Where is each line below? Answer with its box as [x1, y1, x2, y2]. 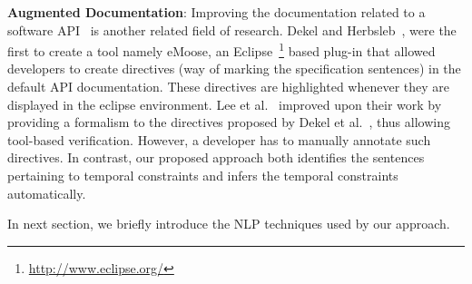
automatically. [7, 183, 86, 202]
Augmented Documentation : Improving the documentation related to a [7, 3, 426, 21]
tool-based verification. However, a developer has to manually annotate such [7, 130, 431, 149]
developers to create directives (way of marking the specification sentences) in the [7, 59, 461, 78]
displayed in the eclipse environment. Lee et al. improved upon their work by [7, 94, 442, 113]
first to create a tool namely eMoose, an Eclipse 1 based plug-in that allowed [7, 39, 436, 60]
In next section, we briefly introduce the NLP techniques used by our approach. [7, 214, 450, 233]
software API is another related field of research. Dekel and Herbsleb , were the [7, 20, 457, 39]
